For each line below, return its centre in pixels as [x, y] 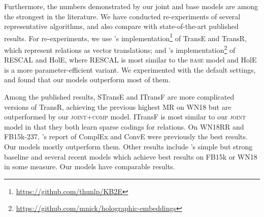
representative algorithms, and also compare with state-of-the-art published [121, 26]
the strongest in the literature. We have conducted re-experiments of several [122, 16]
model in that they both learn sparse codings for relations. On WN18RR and [124, 126]
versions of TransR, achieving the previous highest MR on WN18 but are [118, 106]
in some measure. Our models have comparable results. [90, 166]
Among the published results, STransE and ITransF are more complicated [119, 97]
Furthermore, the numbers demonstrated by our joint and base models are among [131, 6]
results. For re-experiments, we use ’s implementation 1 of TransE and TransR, [125, 37]
